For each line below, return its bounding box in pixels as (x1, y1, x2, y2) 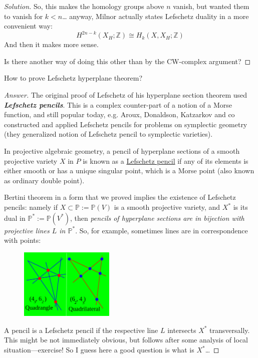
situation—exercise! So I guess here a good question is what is (4, 344, 194, 354)
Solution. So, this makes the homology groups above (4, 1, 164, 11)
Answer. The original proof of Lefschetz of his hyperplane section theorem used (4, 90, 247, 100)
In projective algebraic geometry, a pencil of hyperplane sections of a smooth (4, 146, 240, 156)
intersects (167, 324, 196, 335)
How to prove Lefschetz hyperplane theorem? (4, 73, 143, 83)
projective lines (4, 225, 50, 235)
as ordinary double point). (4, 175, 85, 185)
